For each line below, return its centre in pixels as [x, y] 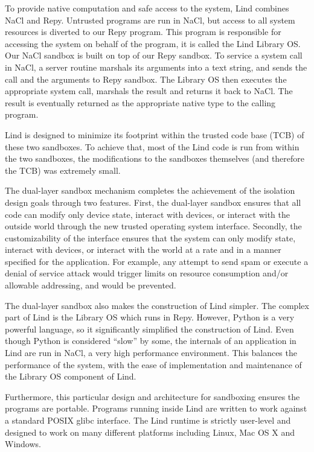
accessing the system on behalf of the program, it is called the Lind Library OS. [153, 43]
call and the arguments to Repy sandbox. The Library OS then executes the [146, 79]
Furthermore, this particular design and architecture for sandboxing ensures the [152, 396]
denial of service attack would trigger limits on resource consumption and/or [147, 273]
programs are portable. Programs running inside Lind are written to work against [156, 408]
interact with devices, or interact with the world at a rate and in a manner [143, 250]
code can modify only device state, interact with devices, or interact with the [147, 214]
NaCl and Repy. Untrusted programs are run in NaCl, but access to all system [150, 20]
